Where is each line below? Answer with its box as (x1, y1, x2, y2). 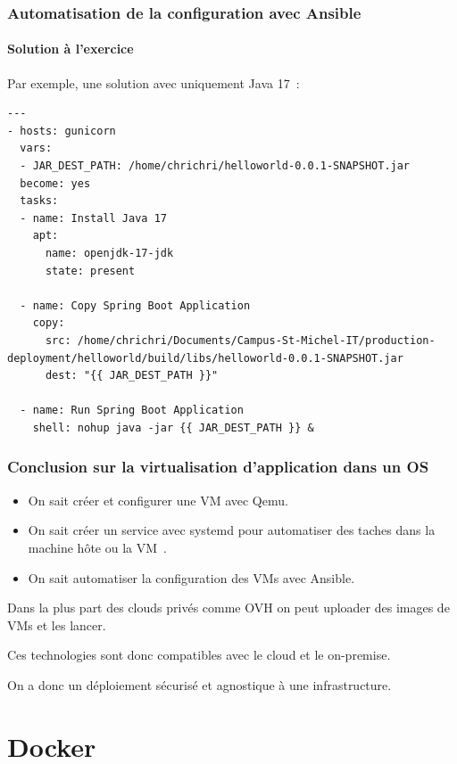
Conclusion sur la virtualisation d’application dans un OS (7, 456, 429, 478)
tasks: (20, 194, 59, 208)
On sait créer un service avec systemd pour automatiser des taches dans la (28, 521, 436, 539)
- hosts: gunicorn (7, 124, 116, 137)
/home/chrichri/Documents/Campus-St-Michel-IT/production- (77, 333, 436, 347)
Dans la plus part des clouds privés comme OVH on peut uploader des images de (7, 598, 450, 617)
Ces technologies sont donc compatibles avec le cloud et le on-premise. (7, 645, 391, 664)
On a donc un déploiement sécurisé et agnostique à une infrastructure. (7, 675, 392, 694)
